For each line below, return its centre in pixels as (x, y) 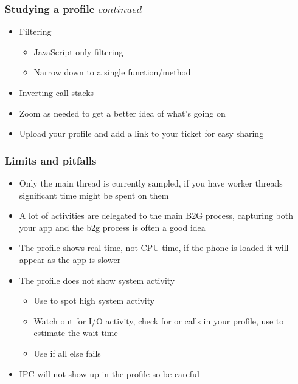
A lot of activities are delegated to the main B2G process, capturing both (156, 215)
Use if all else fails (67, 353)
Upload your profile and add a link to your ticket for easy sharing (141, 133)
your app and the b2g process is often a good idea (112, 227)
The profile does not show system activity (97, 280)
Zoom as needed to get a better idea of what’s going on (122, 113)
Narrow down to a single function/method (112, 72)
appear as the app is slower (70, 259)
